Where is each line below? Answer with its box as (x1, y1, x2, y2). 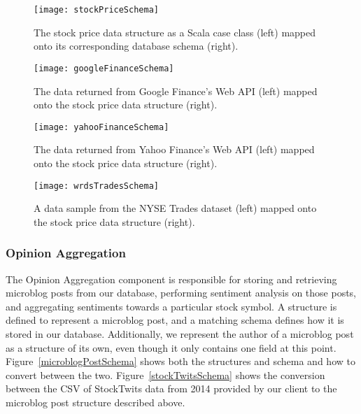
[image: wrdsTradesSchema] (34, 180, 159, 191)
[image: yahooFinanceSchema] (34, 122, 169, 132)
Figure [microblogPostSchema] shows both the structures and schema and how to (6, 354, 355, 369)
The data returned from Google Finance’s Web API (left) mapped (34, 83, 318, 98)
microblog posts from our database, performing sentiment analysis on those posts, (6, 285, 357, 300)
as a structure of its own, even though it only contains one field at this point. (6, 340, 337, 355)
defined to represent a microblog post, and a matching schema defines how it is (6, 313, 344, 327)
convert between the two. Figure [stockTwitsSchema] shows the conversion (6, 367, 325, 382)
